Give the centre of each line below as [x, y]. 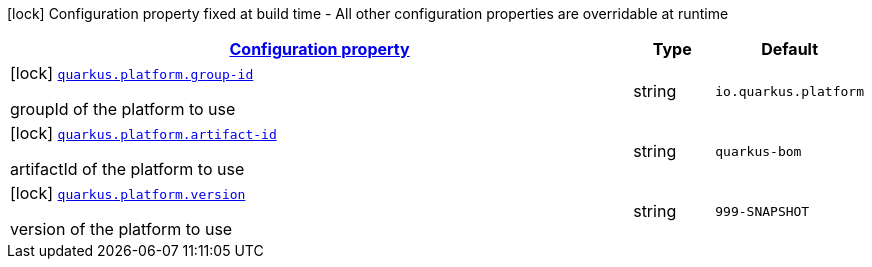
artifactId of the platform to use [127, 169]
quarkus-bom [758, 151]
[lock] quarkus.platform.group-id [132, 73]
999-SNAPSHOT [762, 211]
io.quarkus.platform [789, 91]
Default [790, 49]
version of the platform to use [121, 229]
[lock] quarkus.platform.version [128, 193]
